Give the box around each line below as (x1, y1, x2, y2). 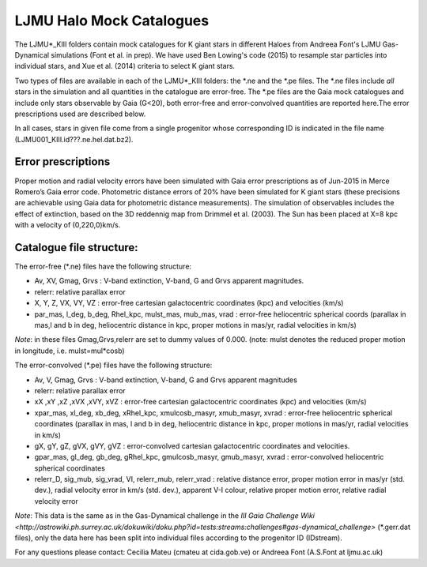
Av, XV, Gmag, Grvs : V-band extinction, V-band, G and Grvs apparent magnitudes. (34, 276, 304, 286)
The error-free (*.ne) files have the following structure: (14, 261, 192, 272)
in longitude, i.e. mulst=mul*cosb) (14, 346, 126, 355)
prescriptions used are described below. (14, 109, 146, 118)
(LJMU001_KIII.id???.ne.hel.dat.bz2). (14, 134, 134, 144)
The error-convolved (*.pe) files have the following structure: (14, 360, 213, 370)
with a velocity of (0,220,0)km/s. (14, 220, 121, 230)
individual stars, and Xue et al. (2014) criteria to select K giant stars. (14, 62, 236, 71)
